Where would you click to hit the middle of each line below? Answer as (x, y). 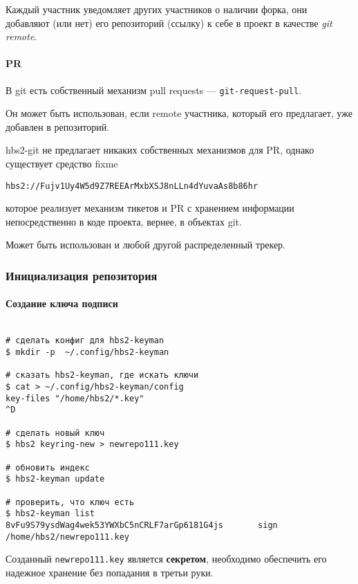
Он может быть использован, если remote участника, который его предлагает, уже (179, 113)
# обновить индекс (48, 467)
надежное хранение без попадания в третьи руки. (110, 572)
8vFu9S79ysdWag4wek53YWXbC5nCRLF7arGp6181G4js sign (142, 525)
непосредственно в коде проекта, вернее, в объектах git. (124, 221)
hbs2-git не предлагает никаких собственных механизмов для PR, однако (160, 150)
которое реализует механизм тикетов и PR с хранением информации (150, 208)
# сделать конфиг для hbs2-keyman (85, 341)
